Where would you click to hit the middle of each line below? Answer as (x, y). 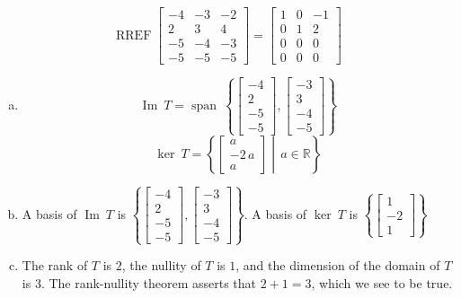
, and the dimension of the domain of (338, 265)
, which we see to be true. (382, 282)
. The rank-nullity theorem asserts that (148, 282)
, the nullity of (161, 265)
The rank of (55, 265)
